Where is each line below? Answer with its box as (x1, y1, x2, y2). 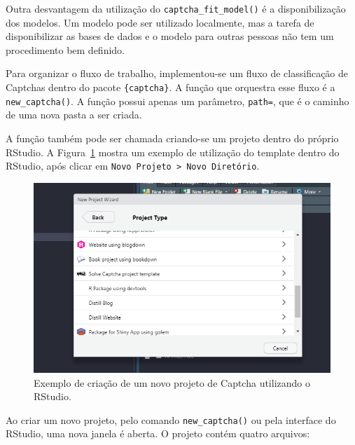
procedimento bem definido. (6, 42, 125, 57)
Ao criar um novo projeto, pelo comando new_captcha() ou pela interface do (6, 412, 336, 427)
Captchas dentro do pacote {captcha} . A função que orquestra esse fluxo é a (6, 80, 335, 95)
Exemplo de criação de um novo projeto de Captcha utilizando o (34, 375, 310, 390)
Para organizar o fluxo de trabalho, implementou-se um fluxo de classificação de (6, 66, 349, 81)
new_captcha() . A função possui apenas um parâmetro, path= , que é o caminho (6, 93, 349, 108)
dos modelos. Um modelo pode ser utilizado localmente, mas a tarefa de (6, 15, 314, 29)
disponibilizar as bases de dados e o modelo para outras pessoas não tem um (6, 29, 334, 43)
